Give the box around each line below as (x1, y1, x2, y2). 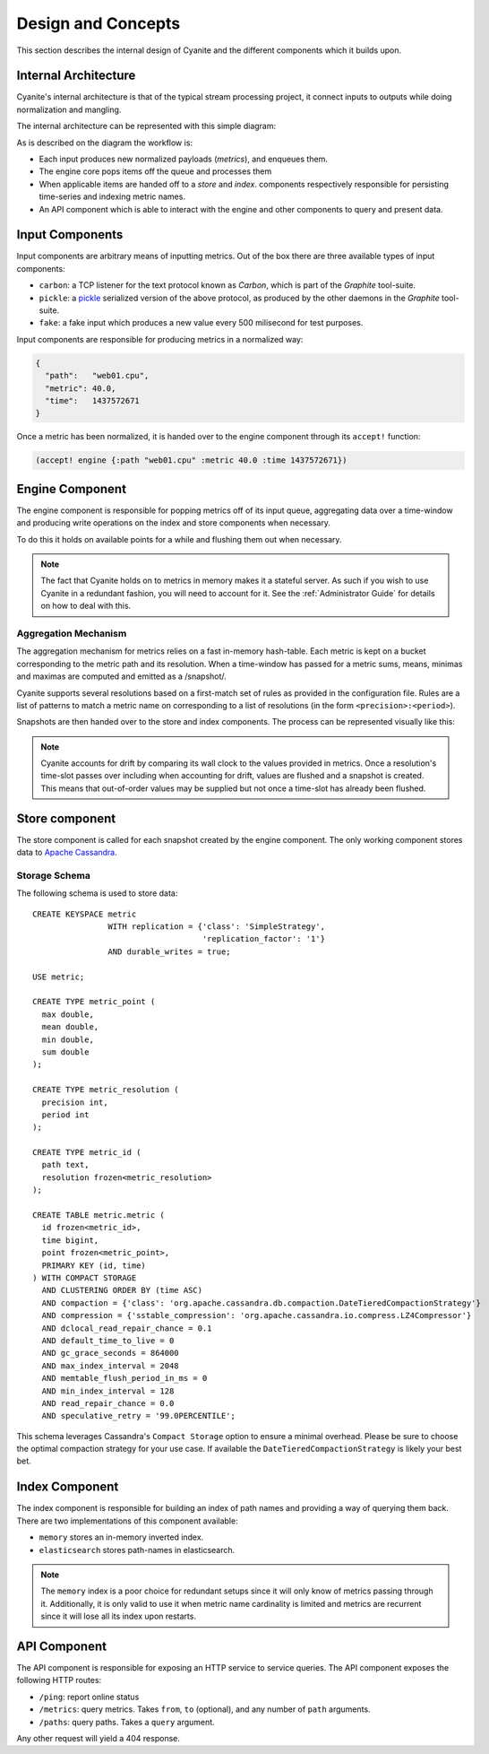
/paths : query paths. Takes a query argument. (39, 1716, 215, 1727)
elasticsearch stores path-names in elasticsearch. (39, 1544, 236, 1555)
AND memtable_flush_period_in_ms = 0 (41, 1373, 208, 1384)
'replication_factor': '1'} (202, 933, 326, 944)
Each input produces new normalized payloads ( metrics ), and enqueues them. (39, 153, 329, 165)
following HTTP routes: (16, 1675, 102, 1686)
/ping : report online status (39, 1691, 140, 1702)
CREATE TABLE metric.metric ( (32, 1211, 166, 1220)
